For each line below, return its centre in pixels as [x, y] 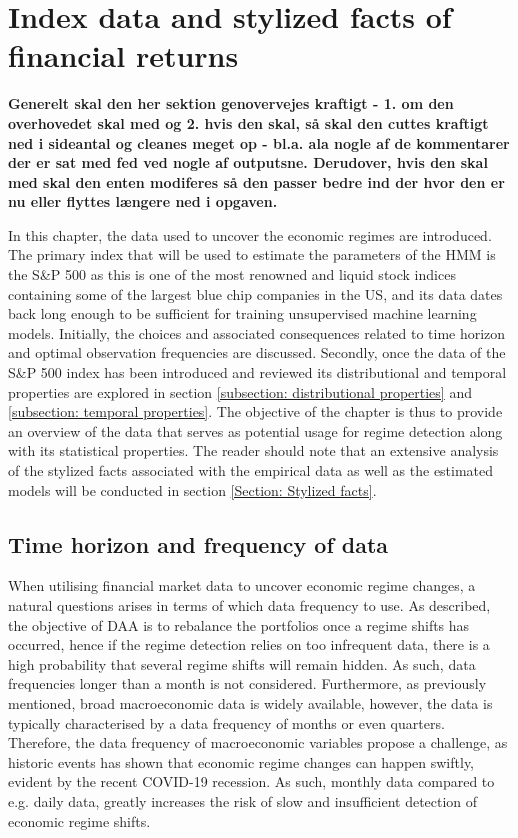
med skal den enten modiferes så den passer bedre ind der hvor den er [256, 181]
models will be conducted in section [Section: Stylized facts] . [192, 489]
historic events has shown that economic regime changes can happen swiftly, [241, 761]
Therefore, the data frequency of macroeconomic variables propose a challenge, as [258, 742]
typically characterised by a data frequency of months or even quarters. [226, 722]
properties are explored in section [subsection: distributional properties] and [240, 391]
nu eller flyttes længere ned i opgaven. [143, 201]
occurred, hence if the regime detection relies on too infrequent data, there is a [249, 644]
